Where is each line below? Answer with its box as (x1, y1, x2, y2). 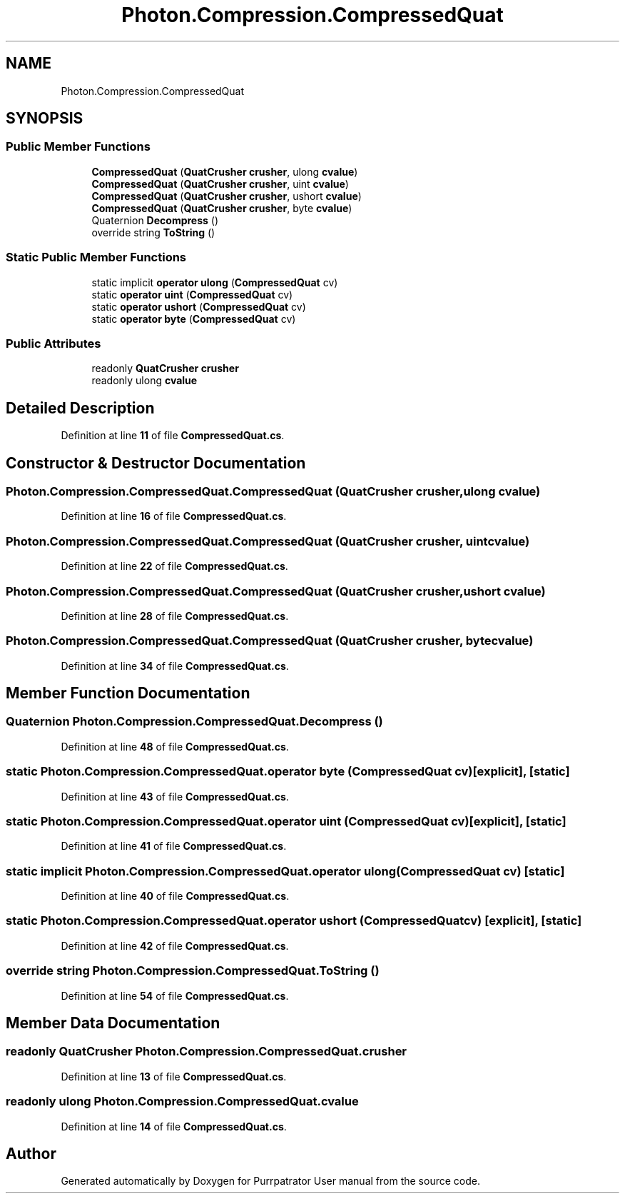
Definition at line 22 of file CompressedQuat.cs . (61, 560, 288, 573)
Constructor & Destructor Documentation (6, 453, 306, 472)
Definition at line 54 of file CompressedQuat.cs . (61, 989, 289, 1002)
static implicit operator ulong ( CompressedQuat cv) (91, 276, 338, 289)
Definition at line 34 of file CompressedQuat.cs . (61, 659, 289, 672)
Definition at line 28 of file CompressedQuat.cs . (61, 609, 289, 622)
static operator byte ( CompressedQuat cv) (91, 312, 296, 325)
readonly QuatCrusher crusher (91, 362, 239, 375)
